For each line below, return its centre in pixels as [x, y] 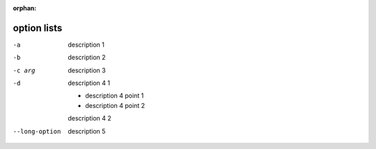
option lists [38, 28]
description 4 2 [89, 118]
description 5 [87, 131]
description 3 [87, 70]
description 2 [87, 57]
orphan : [25, 8]
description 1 [86, 45]
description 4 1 [89, 83]
